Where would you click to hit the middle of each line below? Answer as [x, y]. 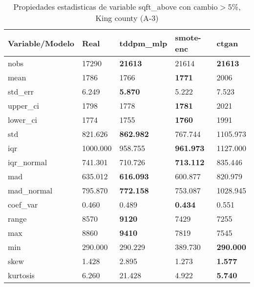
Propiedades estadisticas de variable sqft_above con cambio [116, 7]
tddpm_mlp [143, 43]
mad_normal [30, 190]
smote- [188, 37]
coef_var [23, 204]
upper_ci [24, 105]
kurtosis [21, 275]
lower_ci [23, 120]
